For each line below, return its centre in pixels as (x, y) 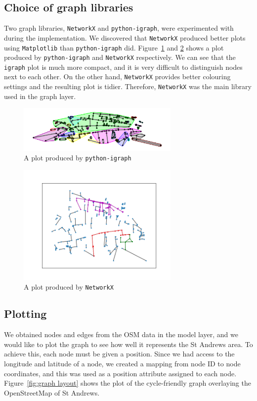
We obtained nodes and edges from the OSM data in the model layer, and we (121, 334)
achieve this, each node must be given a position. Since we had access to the (119, 354)
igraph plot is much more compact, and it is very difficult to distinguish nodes (123, 67)
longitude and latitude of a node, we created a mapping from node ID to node (122, 363)
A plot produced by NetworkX (69, 287)
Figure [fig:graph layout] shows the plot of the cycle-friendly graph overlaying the (128, 383)
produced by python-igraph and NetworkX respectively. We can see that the (120, 57)
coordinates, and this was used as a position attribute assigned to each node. (120, 373)
